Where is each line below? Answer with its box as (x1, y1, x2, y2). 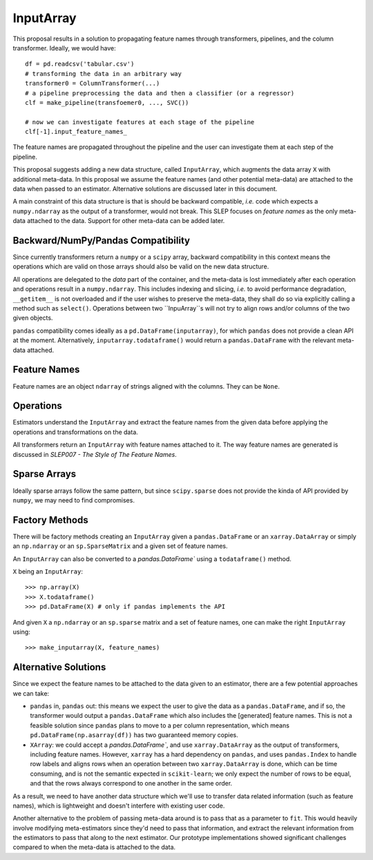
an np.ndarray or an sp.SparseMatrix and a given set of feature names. (12, 542, 228, 550)
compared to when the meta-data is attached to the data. (12, 843, 176, 852)
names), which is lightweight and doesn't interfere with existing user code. (12, 801, 225, 810)
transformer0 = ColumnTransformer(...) (25, 79, 160, 88)
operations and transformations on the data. (12, 428, 138, 436)
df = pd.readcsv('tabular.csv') (25, 60, 135, 68)
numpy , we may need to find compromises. (12, 496, 135, 504)
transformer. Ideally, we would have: (12, 43, 117, 52)
